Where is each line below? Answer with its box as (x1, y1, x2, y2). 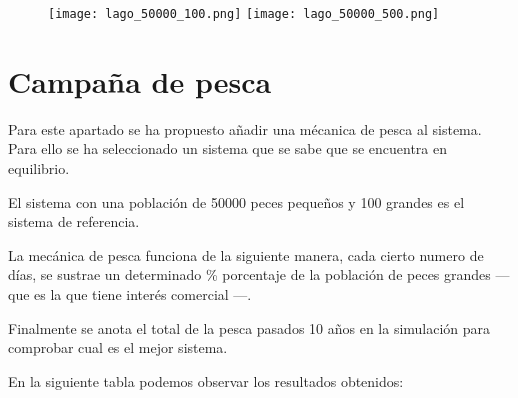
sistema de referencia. (8, 211, 140, 232)
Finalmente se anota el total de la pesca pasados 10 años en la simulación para (8, 317, 491, 338)
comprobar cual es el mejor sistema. (8, 337, 228, 358)
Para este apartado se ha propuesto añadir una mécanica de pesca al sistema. (8, 118, 482, 139)
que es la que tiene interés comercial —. (8, 283, 252, 304)
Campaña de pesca (8, 60, 272, 101)
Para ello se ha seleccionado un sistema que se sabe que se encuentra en (8, 138, 447, 159)
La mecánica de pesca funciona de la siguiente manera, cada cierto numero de (8, 244, 484, 265)
